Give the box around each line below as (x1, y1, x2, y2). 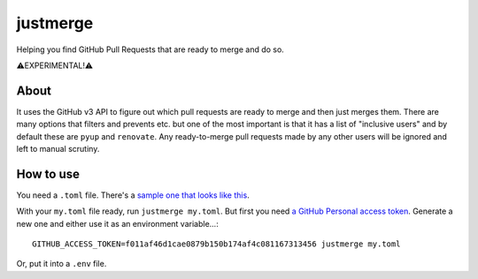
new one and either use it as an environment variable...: (16, 218, 219, 229)
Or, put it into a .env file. (16, 259, 107, 269)
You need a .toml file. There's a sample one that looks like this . (16, 190, 250, 200)
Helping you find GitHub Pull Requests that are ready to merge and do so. (16, 44, 285, 55)
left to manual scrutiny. (16, 144, 100, 155)
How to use (16, 166, 80, 181)
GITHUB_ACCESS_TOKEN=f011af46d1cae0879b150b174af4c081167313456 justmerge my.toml (32, 239, 401, 249)
